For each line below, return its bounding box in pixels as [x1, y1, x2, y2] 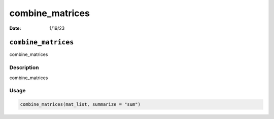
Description [9, 64, 39, 71]
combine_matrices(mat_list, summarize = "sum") [20, 101, 141, 107]
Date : [9, 25, 21, 31]
